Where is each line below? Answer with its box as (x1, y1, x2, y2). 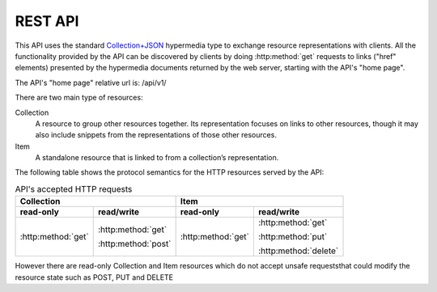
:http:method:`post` (97, 239, 172, 250)
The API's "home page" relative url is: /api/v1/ (15, 78, 167, 87)
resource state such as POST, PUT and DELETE (15, 272, 174, 282)
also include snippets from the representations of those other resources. (35, 130, 277, 140)
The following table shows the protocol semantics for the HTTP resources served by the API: (15, 167, 325, 177)
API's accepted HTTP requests (15, 184, 133, 195)
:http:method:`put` (257, 231, 328, 243)
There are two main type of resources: (15, 93, 143, 103)
